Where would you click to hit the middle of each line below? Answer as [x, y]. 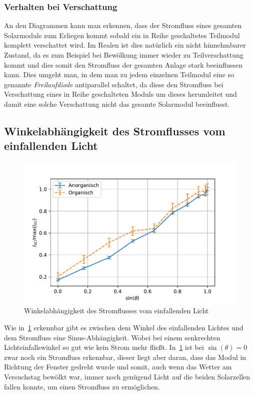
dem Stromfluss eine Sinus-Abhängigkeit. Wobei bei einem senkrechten [112, 337]
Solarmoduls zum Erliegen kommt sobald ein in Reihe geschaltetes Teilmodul [122, 35]
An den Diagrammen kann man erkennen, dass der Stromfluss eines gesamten [123, 25]
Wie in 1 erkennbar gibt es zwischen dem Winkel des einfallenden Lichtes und [124, 327]
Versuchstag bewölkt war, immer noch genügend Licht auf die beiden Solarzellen [127, 376]
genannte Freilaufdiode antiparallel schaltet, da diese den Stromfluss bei [114, 84]
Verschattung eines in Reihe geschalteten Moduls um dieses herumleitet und [120, 94]
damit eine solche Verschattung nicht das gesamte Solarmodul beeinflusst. [117, 104]
